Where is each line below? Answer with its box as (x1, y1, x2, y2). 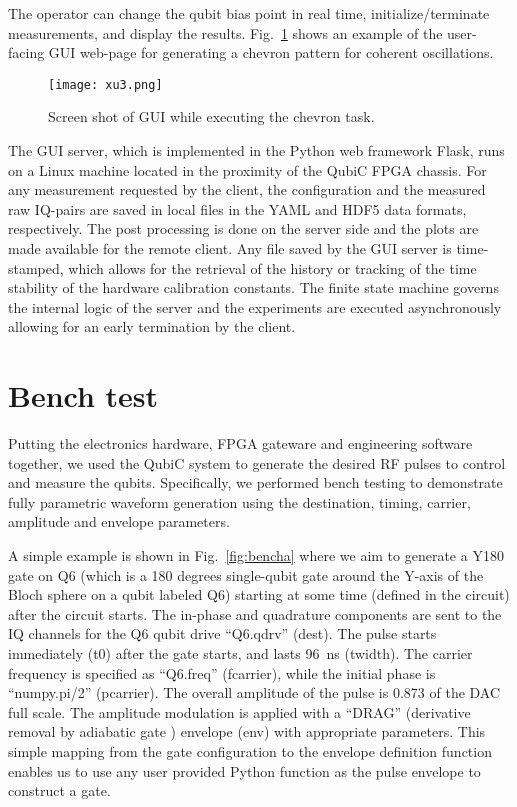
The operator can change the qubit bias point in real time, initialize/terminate (8, 3, 490, 23)
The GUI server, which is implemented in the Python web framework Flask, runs (8, 140, 505, 161)
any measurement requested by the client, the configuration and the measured (8, 179, 486, 200)
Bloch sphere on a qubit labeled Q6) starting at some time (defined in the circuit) (8, 584, 510, 605)
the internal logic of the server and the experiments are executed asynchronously (8, 296, 502, 317)
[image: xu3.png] (48, 77, 163, 92)
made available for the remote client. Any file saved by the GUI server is (8, 238, 452, 258)
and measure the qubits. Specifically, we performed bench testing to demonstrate (8, 472, 503, 493)
